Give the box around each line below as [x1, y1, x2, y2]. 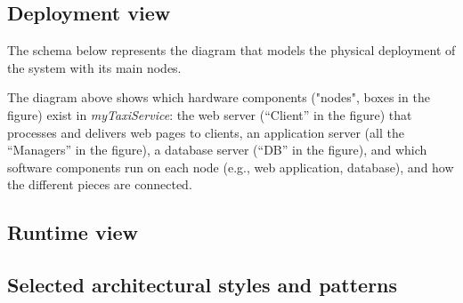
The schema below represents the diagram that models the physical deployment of [7, 41, 456, 60]
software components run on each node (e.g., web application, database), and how [7, 157, 454, 176]
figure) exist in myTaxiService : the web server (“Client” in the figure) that [7, 105, 412, 124]
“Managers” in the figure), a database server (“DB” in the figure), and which [7, 140, 427, 159]
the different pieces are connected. [7, 175, 192, 194]
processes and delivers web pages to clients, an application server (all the [7, 123, 404, 141]
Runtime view [7, 219, 138, 246]
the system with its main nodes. [7, 58, 182, 76]
